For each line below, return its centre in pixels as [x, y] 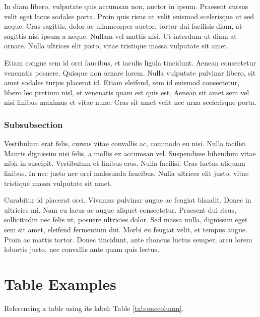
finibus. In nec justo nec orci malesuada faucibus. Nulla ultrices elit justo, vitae [126, 173]
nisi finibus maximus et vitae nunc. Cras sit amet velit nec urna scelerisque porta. [130, 102]
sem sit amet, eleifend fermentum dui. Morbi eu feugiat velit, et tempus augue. [126, 229]
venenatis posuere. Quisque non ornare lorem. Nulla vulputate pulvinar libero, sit [130, 72]
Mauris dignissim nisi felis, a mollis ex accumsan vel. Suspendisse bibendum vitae [130, 153]
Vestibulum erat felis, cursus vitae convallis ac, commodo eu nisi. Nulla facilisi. [126, 143]
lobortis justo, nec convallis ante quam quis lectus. [82, 249]
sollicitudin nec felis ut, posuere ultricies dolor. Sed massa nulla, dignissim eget [126, 219]
